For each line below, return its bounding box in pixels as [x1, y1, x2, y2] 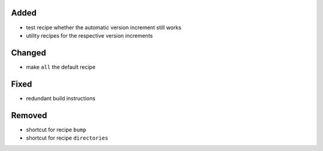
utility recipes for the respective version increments [26, 32, 153, 39]
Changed [11, 48, 46, 58]
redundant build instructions [26, 94, 96, 101]
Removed [11, 110, 47, 121]
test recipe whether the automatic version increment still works [26, 24, 182, 31]
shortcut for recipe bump [26, 126, 87, 133]
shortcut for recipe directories [26, 134, 109, 141]
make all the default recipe [26, 63, 96, 70]
